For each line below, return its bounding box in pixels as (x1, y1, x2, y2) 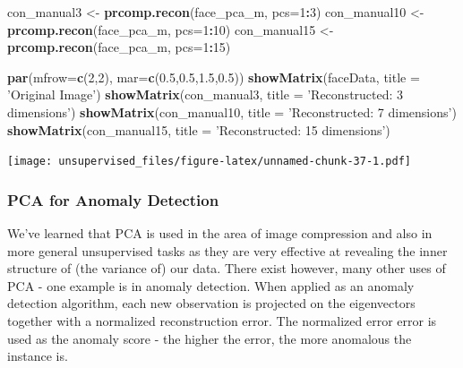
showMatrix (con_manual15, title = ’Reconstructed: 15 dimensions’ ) (7, 120, 390, 139)
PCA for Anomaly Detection (7, 188, 219, 210)
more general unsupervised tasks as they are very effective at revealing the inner (7, 241, 448, 260)
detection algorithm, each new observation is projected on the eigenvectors (7, 294, 416, 312)
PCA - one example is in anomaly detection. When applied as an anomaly (7, 276, 415, 295)
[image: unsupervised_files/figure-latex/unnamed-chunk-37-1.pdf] (7, 155, 412, 168)
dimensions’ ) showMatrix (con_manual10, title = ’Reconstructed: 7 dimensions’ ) (7, 102, 457, 121)
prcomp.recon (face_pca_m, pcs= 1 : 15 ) (7, 38, 231, 56)
